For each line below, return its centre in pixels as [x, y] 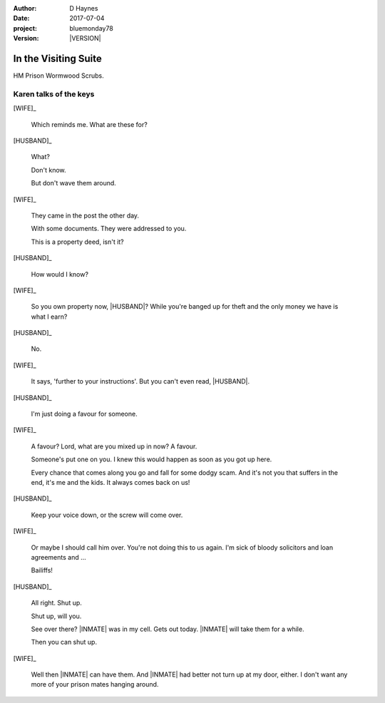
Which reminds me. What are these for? [89, 124]
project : [25, 28]
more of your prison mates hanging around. [95, 684]
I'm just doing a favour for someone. [84, 414]
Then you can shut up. [64, 642]
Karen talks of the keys [54, 94]
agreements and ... [59, 557]
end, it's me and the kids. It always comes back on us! [111, 482]
